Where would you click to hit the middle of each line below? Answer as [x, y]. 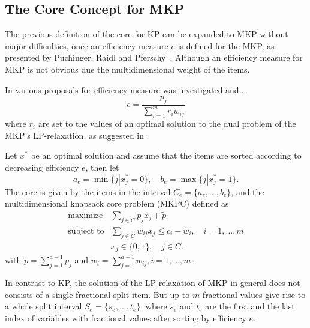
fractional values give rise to [254, 294]
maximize [85, 215]
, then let [102, 167]
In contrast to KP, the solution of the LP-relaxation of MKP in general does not [153, 283]
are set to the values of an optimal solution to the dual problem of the [167, 123]
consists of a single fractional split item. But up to [97, 294]
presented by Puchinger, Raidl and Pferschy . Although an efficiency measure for [154, 57]
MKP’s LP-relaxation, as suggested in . [77, 135]
